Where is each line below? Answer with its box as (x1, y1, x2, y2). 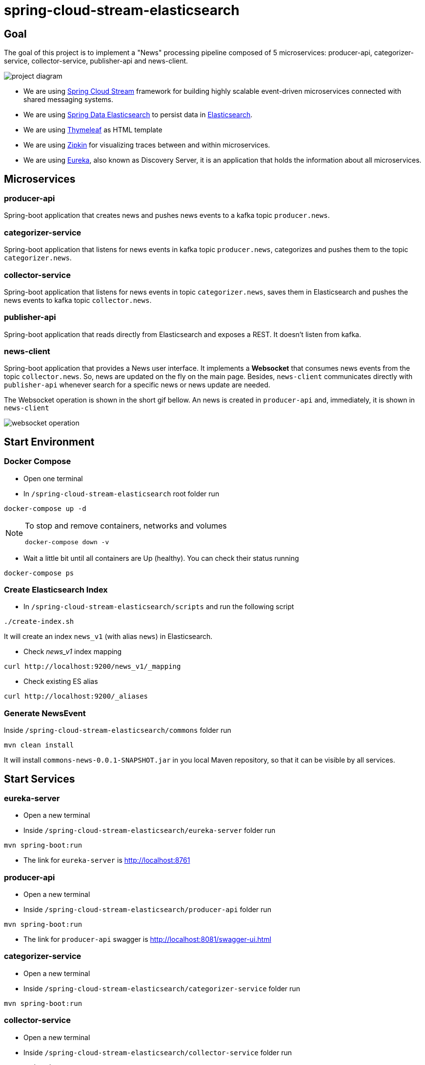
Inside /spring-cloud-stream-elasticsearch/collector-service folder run (23, 1048, 292, 1057)
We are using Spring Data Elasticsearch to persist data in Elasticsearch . (23, 110, 253, 119)
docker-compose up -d (4, 504, 86, 512)
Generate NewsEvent (4, 708, 86, 718)
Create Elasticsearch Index (4, 584, 108, 595)
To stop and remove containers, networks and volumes (25, 520, 227, 531)
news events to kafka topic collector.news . (4, 296, 152, 304)
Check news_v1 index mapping (23, 647, 122, 656)
